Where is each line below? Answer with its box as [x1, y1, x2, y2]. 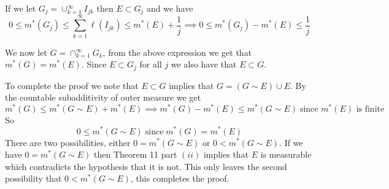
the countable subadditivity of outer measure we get [5, 91, 201, 104]
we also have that [171, 58, 237, 71]
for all [139, 58, 162, 71]
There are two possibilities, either [5, 136, 131, 148]
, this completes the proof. [131, 172, 229, 185]
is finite [356, 104, 385, 114]
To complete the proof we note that [5, 79, 139, 91]
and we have [147, 2, 193, 14]
